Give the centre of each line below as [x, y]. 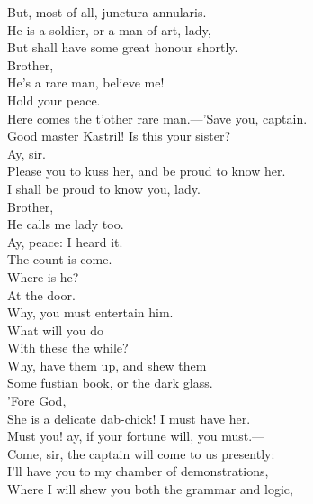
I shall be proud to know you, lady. [104, 188]
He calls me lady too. [66, 224]
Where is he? [43, 276]
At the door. [41, 294]
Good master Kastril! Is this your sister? [119, 136]
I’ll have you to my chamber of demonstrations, [138, 471]
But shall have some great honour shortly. [123, 47]
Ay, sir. [27, 153]
